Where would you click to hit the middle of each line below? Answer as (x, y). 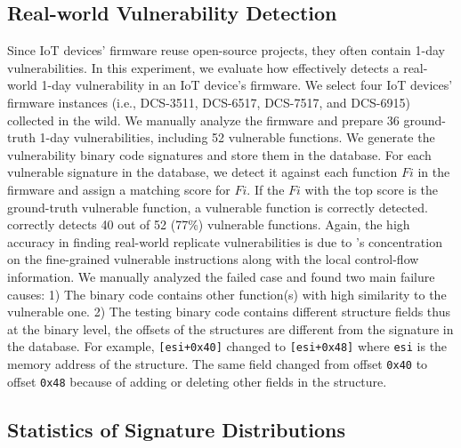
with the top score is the (372, 189)
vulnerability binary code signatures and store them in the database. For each (219, 154)
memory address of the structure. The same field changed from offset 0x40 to (218, 363)
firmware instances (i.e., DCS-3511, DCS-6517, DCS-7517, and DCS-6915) (209, 102)
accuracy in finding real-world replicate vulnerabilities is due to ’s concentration (225, 241)
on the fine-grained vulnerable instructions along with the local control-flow (213, 259)
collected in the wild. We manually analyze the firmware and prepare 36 (203, 120)
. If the (266, 189)
